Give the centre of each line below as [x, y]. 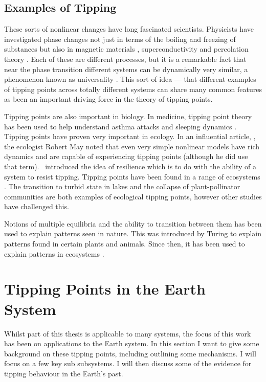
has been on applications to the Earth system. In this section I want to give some [132, 343]
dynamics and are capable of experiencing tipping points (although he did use [126, 156]
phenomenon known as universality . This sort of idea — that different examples [130, 79]
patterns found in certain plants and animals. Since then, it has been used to [125, 244]
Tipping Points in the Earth [105, 289]
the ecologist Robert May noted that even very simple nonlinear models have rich [132, 146]
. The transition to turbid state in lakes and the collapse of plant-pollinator [122, 186]
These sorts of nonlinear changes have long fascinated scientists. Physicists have [129, 29]
